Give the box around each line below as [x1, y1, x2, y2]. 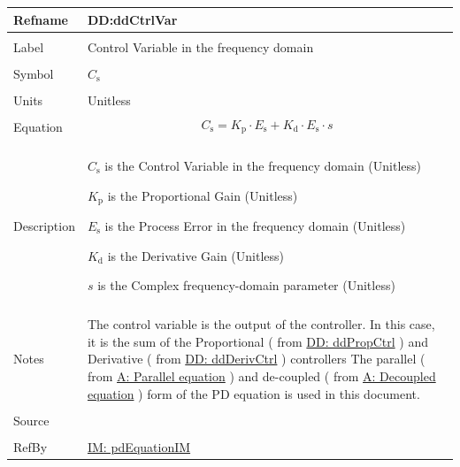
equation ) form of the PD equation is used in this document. [87, 384, 420, 402]
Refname [13, 10, 68, 28]
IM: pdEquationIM [87, 437, 191, 456]
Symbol [13, 64, 54, 82]
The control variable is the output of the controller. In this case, [87, 315, 435, 333]
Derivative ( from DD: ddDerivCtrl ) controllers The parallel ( [87, 349, 425, 368]
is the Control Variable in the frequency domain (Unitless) [104, 156, 422, 174]
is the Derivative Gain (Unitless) [107, 246, 284, 264]
